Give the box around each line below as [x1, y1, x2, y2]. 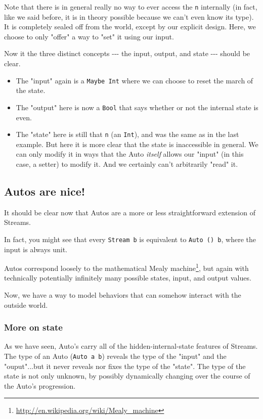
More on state [4, 321, 63, 334]
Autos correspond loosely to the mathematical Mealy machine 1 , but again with [4, 261, 249, 273]
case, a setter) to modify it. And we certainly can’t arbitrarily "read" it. [16, 158, 238, 169]
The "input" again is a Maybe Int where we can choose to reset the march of [16, 75, 253, 85]
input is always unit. [4, 244, 68, 254]
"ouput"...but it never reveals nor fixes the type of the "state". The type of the [4, 360, 246, 371]
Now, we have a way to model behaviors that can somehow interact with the [4, 290, 241, 300]
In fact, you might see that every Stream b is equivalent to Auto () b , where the [4, 234, 256, 244]
